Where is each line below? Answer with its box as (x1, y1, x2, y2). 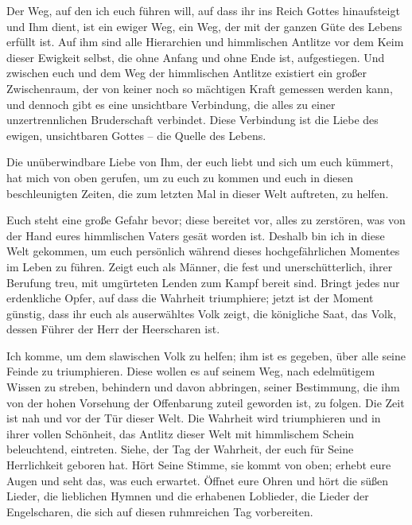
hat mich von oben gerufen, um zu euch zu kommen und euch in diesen (6, 169, 354, 185)
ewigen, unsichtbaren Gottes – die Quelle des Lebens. (6, 126, 266, 143)
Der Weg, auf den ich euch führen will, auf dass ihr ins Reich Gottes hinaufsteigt (6, 2, 400, 18)
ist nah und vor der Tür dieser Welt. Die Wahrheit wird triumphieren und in (6, 410, 381, 426)
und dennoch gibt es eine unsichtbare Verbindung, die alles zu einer (6, 95, 336, 112)
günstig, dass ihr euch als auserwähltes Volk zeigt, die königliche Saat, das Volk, (6, 305, 397, 321)
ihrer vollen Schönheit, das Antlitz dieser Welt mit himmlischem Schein (6, 425, 355, 441)
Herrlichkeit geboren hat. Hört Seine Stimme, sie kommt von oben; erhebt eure (6, 457, 391, 473)
